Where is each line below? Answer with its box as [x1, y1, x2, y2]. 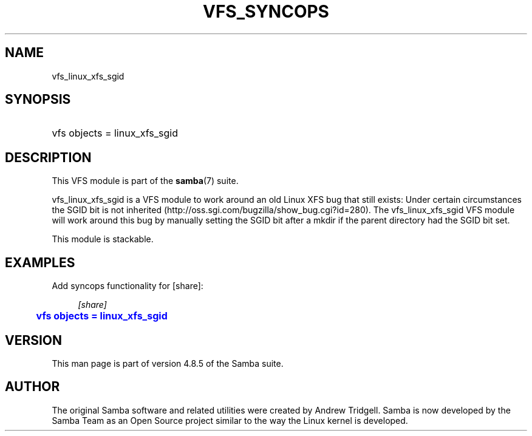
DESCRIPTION [5, 149, 92, 165]
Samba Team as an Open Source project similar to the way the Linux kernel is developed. [52, 415, 408, 426]
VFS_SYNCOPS [203, 1, 329, 22]
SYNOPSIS [5, 92, 71, 107]
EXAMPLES [5, 254, 75, 270]
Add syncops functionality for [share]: [52, 281, 203, 291]
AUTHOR [5, 379, 60, 395]
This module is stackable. [52, 234, 154, 245]
